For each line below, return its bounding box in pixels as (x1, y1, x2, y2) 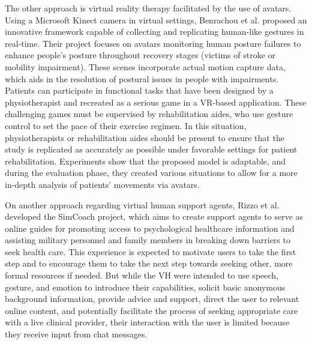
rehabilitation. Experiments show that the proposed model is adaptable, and (5, 154, 286, 167)
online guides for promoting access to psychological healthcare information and (5, 222, 295, 234)
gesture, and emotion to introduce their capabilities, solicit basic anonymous (5, 280, 286, 293)
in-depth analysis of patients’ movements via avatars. (5, 178, 200, 190)
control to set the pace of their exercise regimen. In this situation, (5, 119, 247, 131)
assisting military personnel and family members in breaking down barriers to (5, 234, 290, 246)
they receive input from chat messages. (5, 328, 148, 340)
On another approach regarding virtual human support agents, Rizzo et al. (5, 198, 280, 211)
